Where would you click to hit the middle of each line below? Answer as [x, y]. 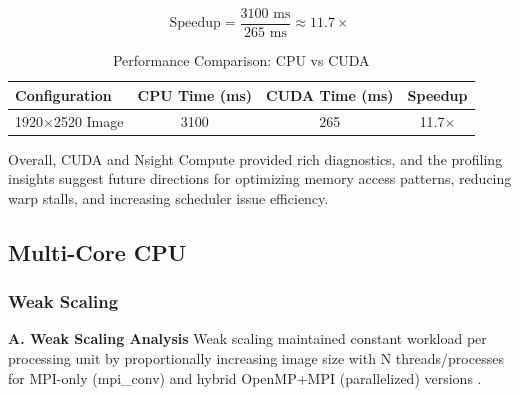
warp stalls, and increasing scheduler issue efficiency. [168, 197]
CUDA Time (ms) [330, 94]
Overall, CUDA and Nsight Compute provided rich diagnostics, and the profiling [255, 158]
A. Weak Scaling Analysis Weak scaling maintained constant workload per [247, 338]
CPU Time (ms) [194, 94]
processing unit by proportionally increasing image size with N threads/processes [256, 357]
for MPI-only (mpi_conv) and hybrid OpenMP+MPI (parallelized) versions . [245, 377]
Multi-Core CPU [97, 251]
